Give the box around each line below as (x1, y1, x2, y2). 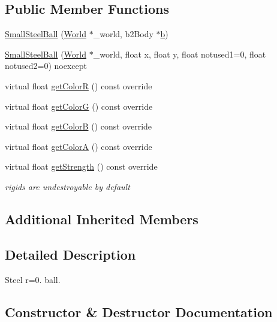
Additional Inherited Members (5, 209, 198, 228)
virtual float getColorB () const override (5, 120, 152, 133)
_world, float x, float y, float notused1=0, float (93, 47, 266, 60)
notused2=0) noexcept (5, 59, 87, 72)
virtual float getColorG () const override (5, 100, 153, 112)
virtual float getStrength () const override (5, 160, 158, 173)
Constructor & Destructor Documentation (5, 302, 273, 321)
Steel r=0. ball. (5, 273, 61, 285)
